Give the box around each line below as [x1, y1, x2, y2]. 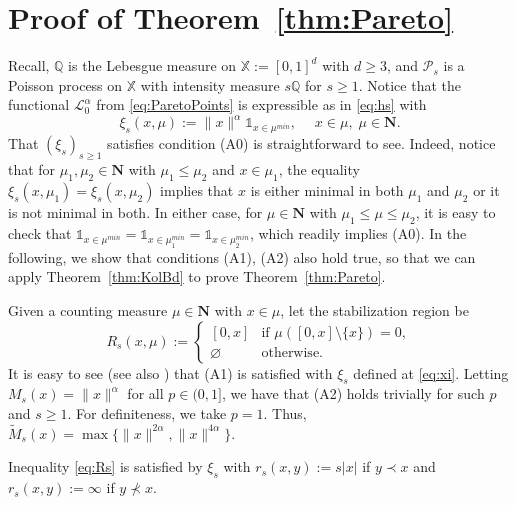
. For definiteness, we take [67, 402, 227, 423]
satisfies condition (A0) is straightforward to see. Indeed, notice [107, 133, 496, 154]
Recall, [8, 55, 50, 76]
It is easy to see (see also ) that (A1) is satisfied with [8, 362, 333, 383]
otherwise [261, 345, 320, 360]
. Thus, [263, 402, 307, 423]
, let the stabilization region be [280, 299, 469, 320]
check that [8, 222, 72, 243]
